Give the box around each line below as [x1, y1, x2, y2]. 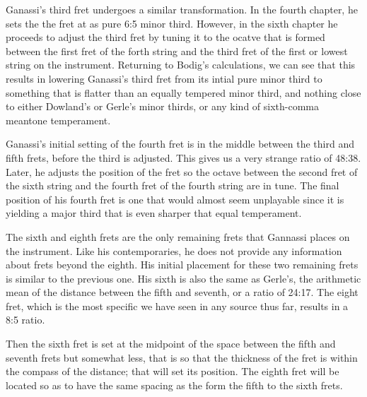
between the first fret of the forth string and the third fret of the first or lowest [6, 43, 348, 58]
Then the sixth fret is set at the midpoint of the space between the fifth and [6, 336, 336, 351]
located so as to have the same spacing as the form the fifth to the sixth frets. [6, 377, 343, 392]
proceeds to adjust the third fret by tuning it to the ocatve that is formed [6, 30, 325, 45]
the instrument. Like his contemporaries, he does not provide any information [6, 243, 342, 258]
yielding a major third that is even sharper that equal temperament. [6, 206, 302, 220]
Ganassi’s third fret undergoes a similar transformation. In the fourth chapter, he [6, 2, 358, 16]
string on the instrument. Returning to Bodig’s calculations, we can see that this [6, 57, 356, 72]
